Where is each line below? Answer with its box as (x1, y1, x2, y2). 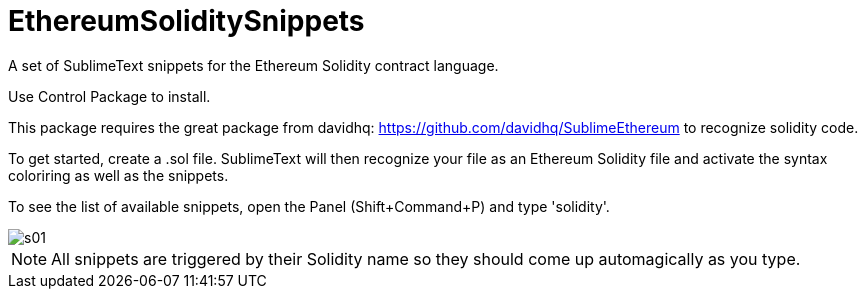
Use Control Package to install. (8, 87, 211, 105)
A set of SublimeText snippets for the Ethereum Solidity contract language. (8, 56, 499, 74)
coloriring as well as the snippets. (8, 166, 229, 184)
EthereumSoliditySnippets (8, 4, 365, 38)
